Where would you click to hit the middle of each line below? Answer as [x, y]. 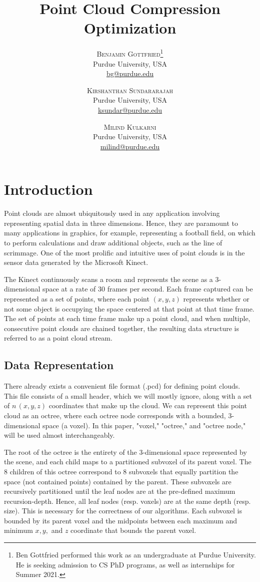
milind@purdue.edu [130, 146]
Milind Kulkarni [130, 126]
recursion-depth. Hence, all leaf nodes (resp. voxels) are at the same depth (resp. [127, 501]
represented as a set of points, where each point [77, 299]
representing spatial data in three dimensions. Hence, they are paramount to [121, 223]
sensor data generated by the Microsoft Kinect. [76, 262]
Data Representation [59, 365]
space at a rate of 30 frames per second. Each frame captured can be [148, 289]
